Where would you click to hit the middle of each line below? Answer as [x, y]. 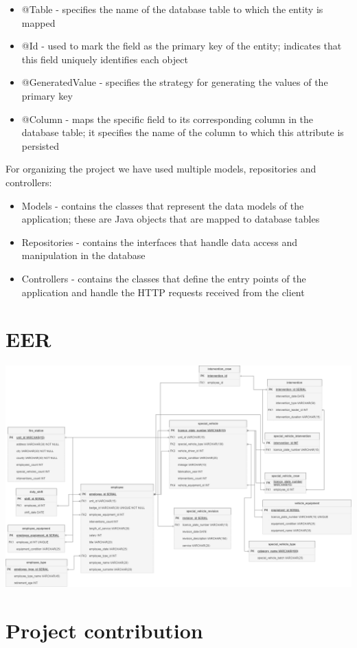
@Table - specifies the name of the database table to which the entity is [172, 9]
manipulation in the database [83, 255]
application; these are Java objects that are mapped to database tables [171, 219]
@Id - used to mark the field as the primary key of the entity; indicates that [182, 46]
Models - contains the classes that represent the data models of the [163, 205]
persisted [41, 145]
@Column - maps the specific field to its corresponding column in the [168, 119]
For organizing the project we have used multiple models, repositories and [161, 169]
